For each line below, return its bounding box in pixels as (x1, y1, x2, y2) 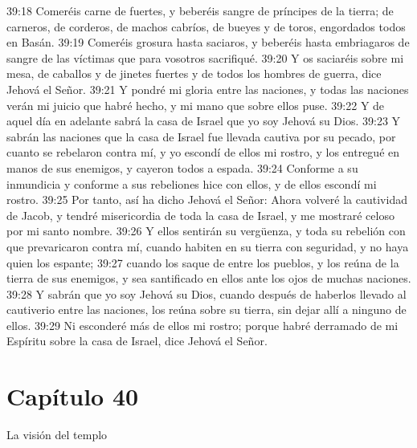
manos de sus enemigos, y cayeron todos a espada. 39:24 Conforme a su (6, 159, 358, 176)
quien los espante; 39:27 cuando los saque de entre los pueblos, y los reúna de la (6, 254, 399, 271)
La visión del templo (6, 426, 108, 443)
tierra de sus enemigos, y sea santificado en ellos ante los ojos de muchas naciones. (6, 270, 411, 287)
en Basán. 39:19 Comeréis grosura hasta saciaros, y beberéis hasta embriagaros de (6, 34, 410, 51)
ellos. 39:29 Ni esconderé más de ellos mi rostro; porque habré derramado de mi (6, 316, 399, 333)
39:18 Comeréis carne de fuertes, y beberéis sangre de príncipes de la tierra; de (6, 2, 394, 18)
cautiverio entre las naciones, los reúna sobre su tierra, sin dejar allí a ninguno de (6, 301, 407, 318)
